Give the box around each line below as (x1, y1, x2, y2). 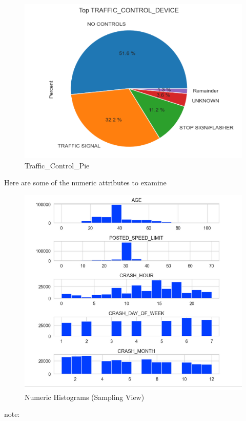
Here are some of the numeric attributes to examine (4, 177, 167, 188)
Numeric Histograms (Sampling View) (25, 391, 145, 402)
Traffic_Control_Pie (25, 160, 90, 170)
